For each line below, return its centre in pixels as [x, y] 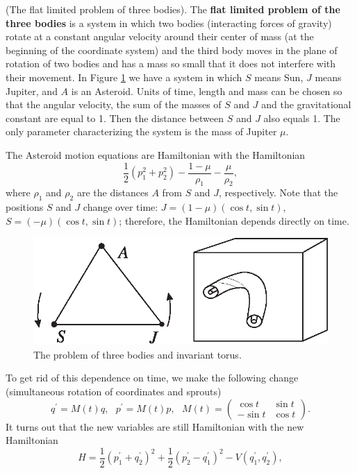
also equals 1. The [302, 118]
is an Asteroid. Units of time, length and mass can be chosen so [207, 91]
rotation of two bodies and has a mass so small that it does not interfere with [171, 63]
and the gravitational [306, 104]
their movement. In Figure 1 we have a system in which [124, 77]
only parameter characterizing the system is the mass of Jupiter [141, 131]
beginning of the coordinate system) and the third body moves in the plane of [172, 50]
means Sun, [279, 77]
